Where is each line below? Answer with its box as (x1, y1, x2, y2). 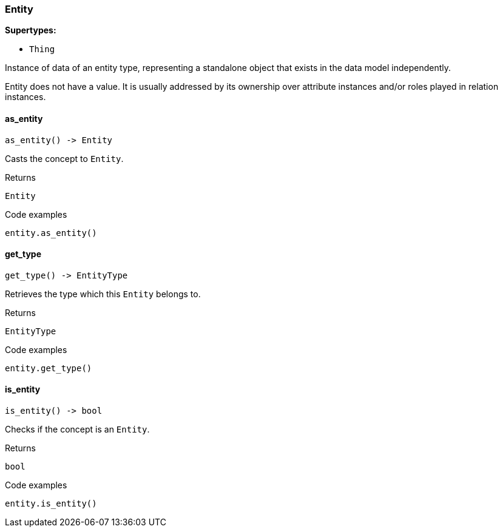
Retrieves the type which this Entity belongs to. (5, 288, 201, 299)
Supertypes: (5, 25, 56, 36)
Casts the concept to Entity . (5, 153, 124, 164)
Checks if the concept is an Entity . (5, 424, 150, 435)
